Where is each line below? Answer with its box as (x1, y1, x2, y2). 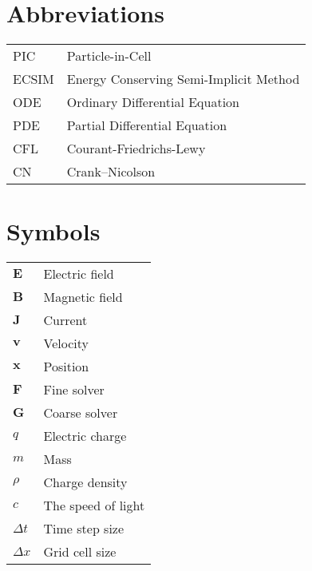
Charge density (43, 473, 128, 492)
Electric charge (43, 426, 127, 446)
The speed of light (43, 496, 145, 515)
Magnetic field (43, 287, 123, 307)
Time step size (43, 519, 124, 538)
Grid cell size (43, 542, 117, 561)
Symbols (6, 215, 101, 248)
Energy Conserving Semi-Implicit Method (66, 69, 300, 89)
